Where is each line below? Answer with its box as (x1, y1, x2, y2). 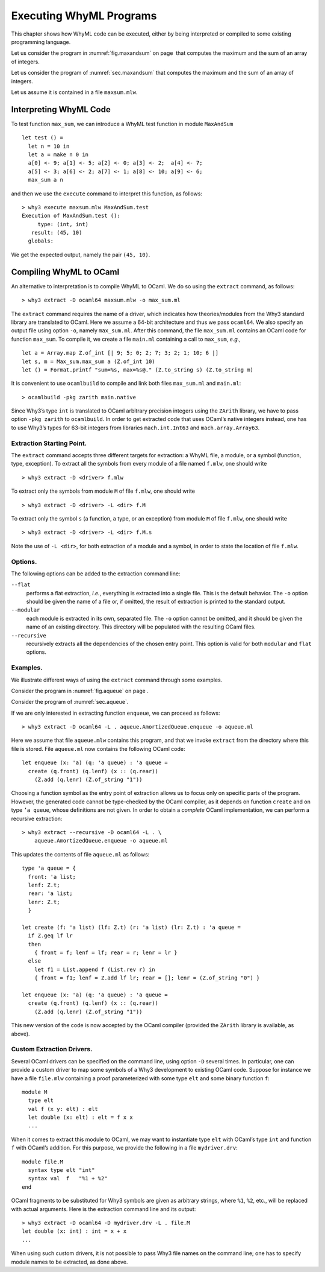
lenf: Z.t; (28, 881, 60, 888)
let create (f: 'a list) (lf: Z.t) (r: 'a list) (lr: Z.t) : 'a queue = (22, 923, 241, 931)
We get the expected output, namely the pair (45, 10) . (11, 251, 150, 258)
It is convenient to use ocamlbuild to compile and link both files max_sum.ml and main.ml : (11, 380, 241, 387)
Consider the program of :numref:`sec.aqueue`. (11, 698, 129, 706)
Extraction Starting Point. (11, 439, 87, 448)
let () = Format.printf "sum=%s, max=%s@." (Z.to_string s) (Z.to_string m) (22, 366, 254, 373)
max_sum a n (28, 177, 63, 183)
